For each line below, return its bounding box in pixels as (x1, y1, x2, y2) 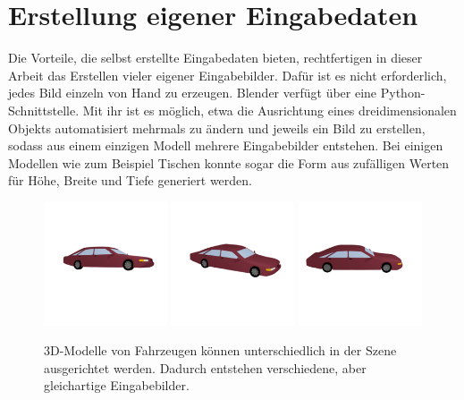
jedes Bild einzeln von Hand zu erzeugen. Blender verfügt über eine (8, 83, 377, 102)
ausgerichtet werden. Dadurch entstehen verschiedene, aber (44, 358, 367, 377)
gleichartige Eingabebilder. (44, 376, 190, 395)
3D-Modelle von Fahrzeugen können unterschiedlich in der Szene (44, 341, 397, 360)
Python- (380, 83, 426, 102)
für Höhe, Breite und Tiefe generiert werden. (8, 171, 252, 190)
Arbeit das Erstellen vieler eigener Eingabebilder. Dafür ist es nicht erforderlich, (8, 65, 447, 84)
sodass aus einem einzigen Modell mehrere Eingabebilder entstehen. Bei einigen (8, 136, 443, 155)
